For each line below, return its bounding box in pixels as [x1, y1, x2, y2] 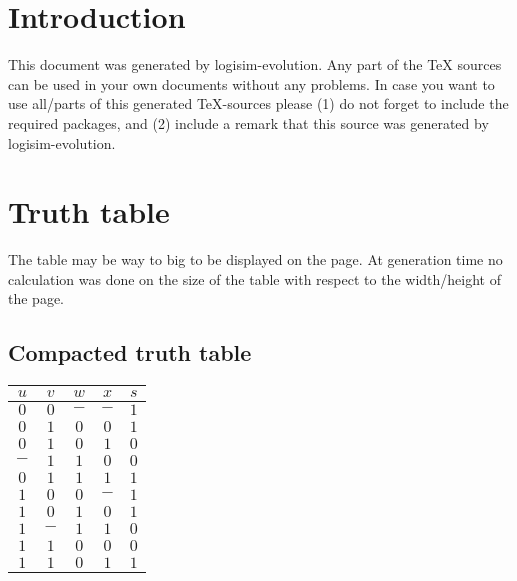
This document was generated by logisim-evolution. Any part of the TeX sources [8, 54, 502, 75]
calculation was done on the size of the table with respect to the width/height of [8, 268, 501, 289]
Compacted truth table [8, 337, 252, 368]
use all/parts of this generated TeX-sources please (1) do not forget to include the [8, 93, 509, 114]
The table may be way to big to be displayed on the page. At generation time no [8, 249, 503, 270]
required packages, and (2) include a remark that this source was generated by [8, 112, 489, 133]
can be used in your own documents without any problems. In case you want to [8, 73, 495, 94]
